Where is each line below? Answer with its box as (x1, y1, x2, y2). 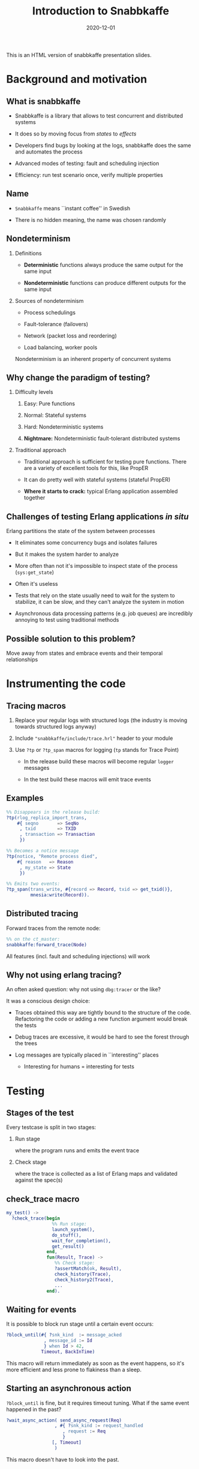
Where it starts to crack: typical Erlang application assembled (23, 487, 178, 495)
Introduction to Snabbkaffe (32, 4, 170, 18)
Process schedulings (23, 309, 76, 316)
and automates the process (14, 148, 83, 155)
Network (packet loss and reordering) (23, 332, 117, 339)
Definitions (14, 249, 42, 257)
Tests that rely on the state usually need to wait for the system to (14, 592, 175, 599)
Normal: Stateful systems (23, 412, 87, 419)
